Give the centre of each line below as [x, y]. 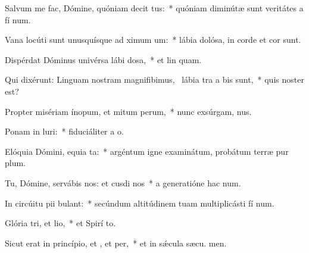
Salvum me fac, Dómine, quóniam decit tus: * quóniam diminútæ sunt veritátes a [154, 8]
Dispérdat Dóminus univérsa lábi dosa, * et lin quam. [103, 59]
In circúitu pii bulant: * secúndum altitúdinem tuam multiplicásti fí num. [140, 203]
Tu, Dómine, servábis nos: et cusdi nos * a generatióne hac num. [123, 182]
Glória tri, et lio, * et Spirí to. [60, 223]
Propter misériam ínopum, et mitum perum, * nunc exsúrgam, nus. [128, 111]
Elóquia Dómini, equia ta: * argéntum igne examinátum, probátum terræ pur [147, 151]
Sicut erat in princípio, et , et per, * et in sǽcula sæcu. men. [116, 243]
